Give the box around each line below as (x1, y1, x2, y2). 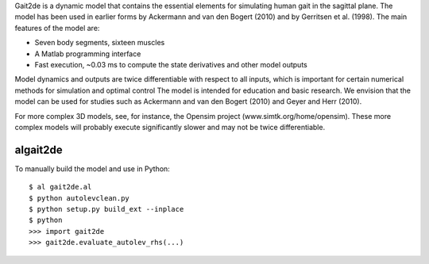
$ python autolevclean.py (29, 193, 130, 202)
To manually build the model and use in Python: (14, 163, 170, 174)
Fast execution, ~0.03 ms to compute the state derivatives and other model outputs (34, 59, 307, 69)
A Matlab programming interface (34, 48, 141, 59)
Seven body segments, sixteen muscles (34, 38, 165, 48)
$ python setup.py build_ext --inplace (29, 205, 184, 213)
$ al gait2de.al (29, 182, 92, 192)
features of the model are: (14, 23, 100, 33)
